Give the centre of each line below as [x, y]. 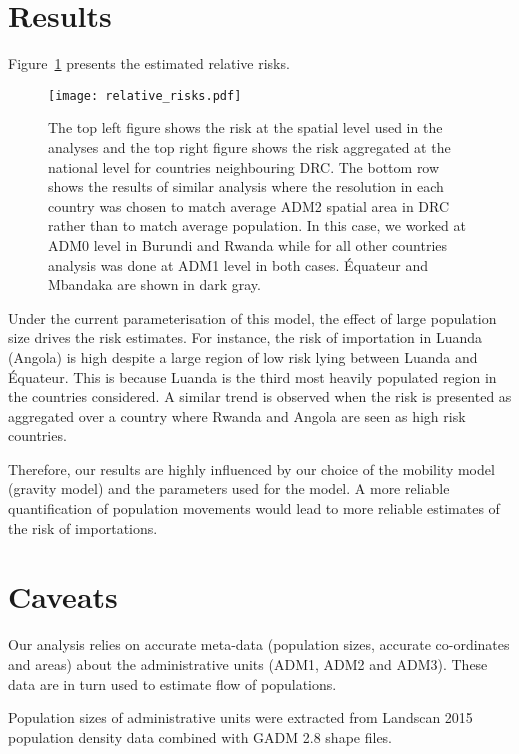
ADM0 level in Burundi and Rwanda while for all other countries [248, 244]
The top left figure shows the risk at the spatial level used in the [245, 127]
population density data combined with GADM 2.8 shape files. [200, 736]
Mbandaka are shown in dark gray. [154, 284]
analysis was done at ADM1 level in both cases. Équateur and [238, 264]
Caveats [63, 596]
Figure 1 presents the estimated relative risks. [149, 63]
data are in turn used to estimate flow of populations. [172, 683]
